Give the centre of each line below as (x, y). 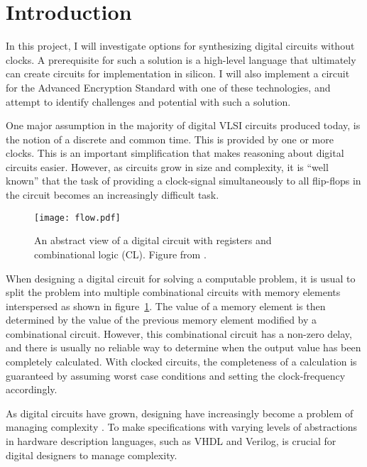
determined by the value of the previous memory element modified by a (161, 320)
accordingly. (32, 389)
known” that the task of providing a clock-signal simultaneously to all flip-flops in (183, 181)
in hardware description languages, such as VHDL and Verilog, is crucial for (171, 441)
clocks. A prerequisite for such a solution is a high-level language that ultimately (181, 59)
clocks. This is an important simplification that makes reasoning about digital (175, 153)
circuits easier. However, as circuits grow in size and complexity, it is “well (167, 166)
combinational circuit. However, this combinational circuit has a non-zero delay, (179, 333)
